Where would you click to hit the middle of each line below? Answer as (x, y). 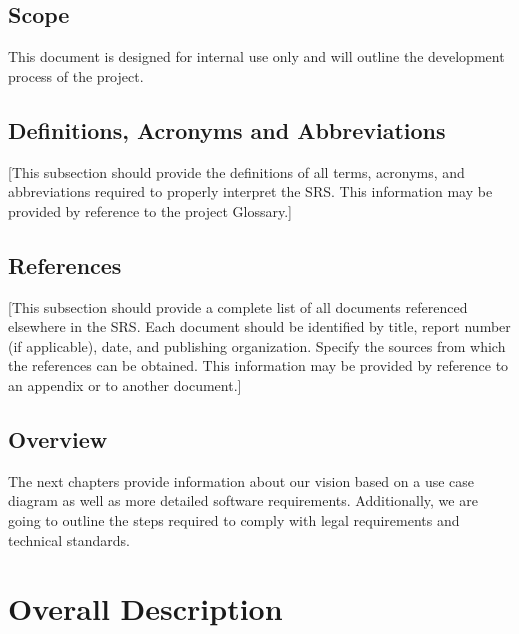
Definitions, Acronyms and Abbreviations (227, 129)
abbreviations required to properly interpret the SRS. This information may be (250, 191)
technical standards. (69, 539)
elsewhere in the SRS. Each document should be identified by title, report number (259, 326)
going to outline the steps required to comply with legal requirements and (234, 519)
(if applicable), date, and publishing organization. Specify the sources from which (257, 345)
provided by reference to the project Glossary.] (150, 210)
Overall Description (145, 608)
